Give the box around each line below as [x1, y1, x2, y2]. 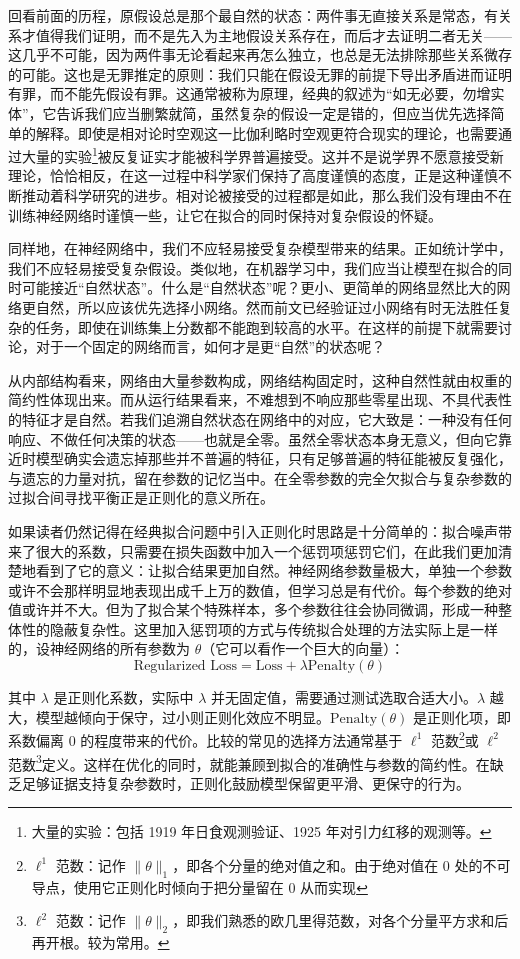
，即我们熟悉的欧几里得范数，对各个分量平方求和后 [172, 910, 509, 931]
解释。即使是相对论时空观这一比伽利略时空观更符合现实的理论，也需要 [35, 122, 498, 143]
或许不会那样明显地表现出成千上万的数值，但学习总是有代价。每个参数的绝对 [8, 579, 512, 600]
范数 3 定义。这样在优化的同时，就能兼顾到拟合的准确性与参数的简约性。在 [8, 750, 490, 774]
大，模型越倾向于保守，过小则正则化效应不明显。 [8, 706, 330, 727]
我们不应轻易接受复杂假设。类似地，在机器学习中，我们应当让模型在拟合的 [8, 257, 498, 278]
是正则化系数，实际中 [53, 687, 194, 708]
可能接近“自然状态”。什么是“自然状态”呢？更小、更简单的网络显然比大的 [21, 277, 497, 298]
